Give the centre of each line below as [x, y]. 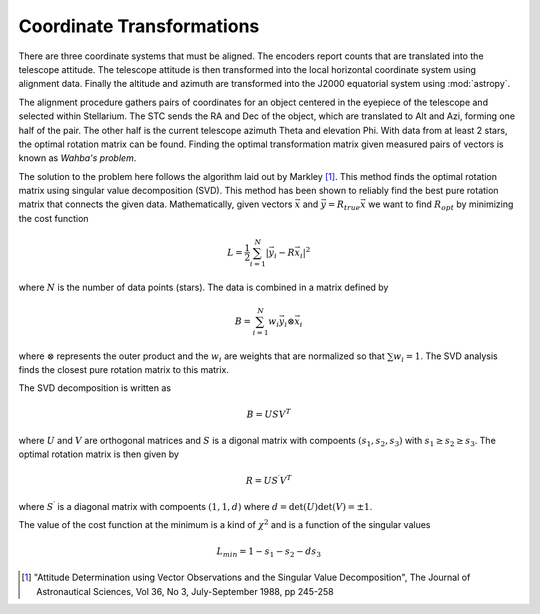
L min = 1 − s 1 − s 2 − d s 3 [269, 552]
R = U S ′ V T [268, 479]
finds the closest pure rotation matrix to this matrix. [124, 370]
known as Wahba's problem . [77, 158]
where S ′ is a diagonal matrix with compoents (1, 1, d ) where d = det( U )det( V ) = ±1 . [195, 506]
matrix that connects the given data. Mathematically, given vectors [155, 204]
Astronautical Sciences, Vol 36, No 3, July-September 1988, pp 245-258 [185, 591]
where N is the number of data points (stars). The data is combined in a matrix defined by [203, 287]
